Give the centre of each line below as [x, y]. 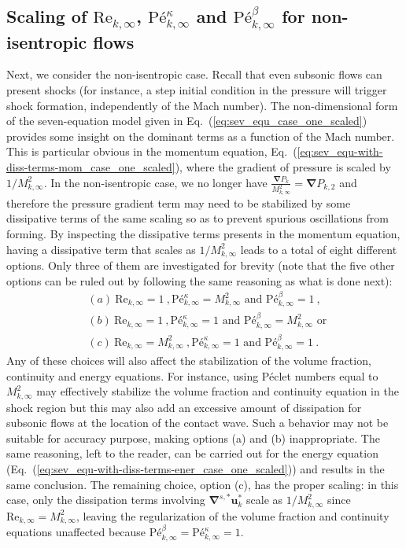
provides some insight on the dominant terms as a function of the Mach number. [201, 136]
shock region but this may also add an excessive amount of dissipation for [184, 407]
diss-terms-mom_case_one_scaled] [91, 166]
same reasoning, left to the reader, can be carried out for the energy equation [192, 453]
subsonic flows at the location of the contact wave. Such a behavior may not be [197, 423]
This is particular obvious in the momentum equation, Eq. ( [152, 151]
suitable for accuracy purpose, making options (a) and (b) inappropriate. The [193, 438]
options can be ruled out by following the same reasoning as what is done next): [199, 280]
